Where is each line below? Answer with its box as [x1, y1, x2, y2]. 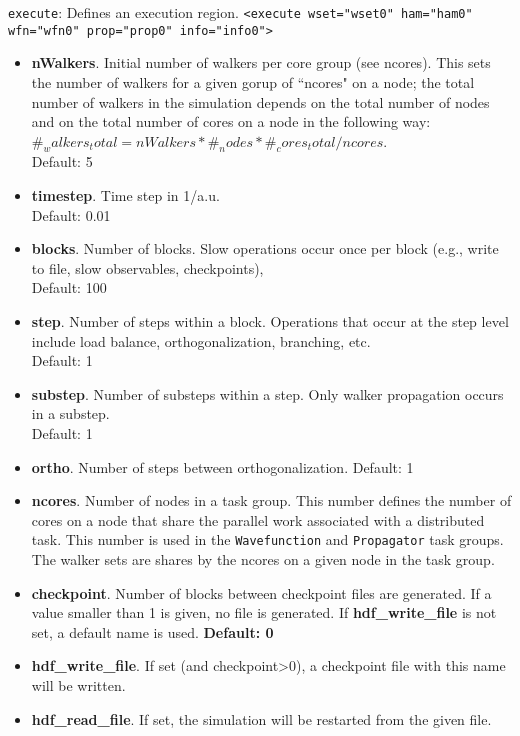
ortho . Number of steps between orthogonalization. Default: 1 [31, 456, 414, 477]
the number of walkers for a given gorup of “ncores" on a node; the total [31, 71, 475, 92]
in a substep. [31, 403, 110, 424]
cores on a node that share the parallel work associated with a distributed [31, 509, 485, 530]
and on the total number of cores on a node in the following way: [31, 111, 431, 132]
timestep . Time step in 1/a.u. [31, 185, 220, 206]
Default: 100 [31, 277, 107, 298]
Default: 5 [31, 151, 93, 172]
